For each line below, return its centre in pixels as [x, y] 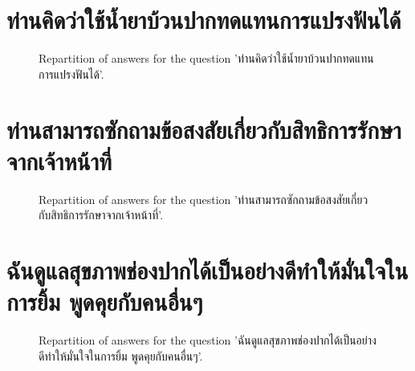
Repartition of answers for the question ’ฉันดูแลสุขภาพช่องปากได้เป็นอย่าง [207, 340]
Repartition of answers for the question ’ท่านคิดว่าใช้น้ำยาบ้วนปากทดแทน [206, 58]
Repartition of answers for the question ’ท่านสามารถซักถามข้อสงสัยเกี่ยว [203, 199]
